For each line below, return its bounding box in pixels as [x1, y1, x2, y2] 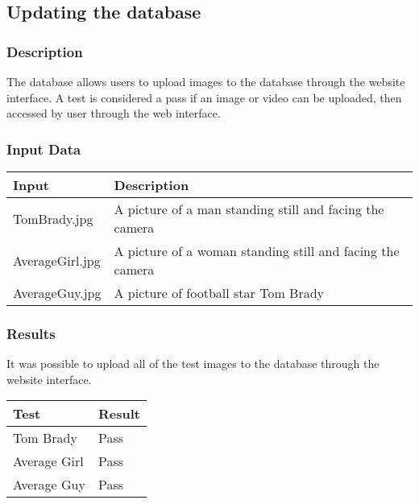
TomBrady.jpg [13, 209, 93, 228]
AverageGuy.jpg [13, 283, 102, 302]
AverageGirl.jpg [13, 250, 101, 270]
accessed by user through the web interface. [6, 105, 221, 122]
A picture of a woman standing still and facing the [114, 242, 400, 260]
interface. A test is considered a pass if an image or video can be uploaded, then [6, 89, 402, 105]
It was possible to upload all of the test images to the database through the [6, 355, 380, 372]
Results [6, 323, 56, 343]
